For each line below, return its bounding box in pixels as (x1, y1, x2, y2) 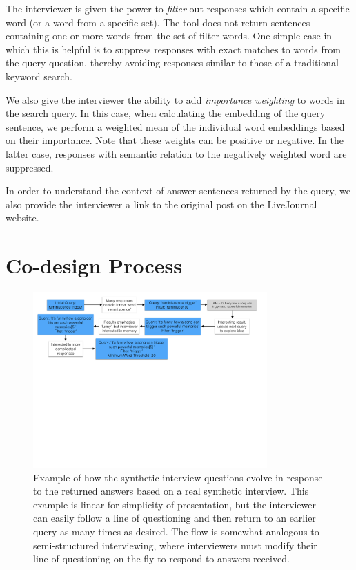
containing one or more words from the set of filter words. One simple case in (6, 28, 333, 43)
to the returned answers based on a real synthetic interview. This (33, 484, 309, 498)
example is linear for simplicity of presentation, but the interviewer (33, 497, 316, 511)
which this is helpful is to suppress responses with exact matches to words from (6, 42, 341, 56)
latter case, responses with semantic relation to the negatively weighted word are (6, 146, 347, 160)
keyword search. (6, 68, 72, 83)
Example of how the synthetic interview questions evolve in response (33, 470, 323, 484)
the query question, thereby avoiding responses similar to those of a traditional (6, 55, 339, 70)
